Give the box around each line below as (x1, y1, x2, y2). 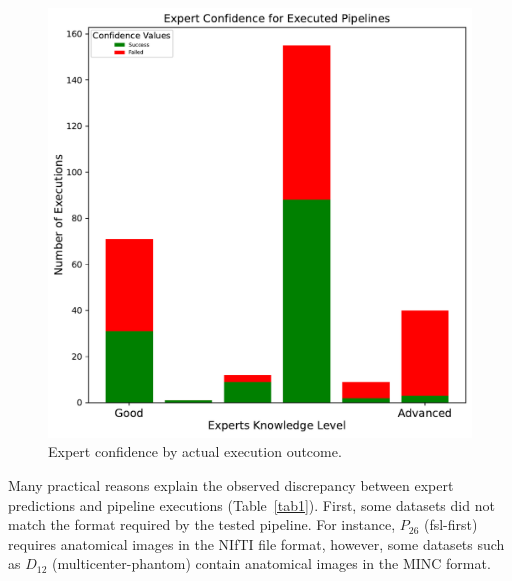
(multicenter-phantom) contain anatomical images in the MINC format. (52, 553, 491, 574)
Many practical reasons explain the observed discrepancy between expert (8, 475, 454, 496)
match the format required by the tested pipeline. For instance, (8, 514, 396, 535)
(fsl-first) (423, 514, 478, 535)
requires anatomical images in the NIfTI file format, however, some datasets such (8, 533, 505, 554)
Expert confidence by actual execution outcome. (48, 441, 342, 462)
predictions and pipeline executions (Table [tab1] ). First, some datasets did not (8, 494, 495, 515)
